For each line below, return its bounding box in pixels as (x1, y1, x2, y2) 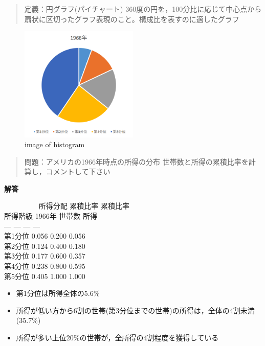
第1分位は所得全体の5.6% (16, 288, 100, 298)
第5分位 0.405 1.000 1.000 (4, 270, 85, 281)
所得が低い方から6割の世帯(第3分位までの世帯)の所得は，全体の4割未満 (16, 305, 255, 315)
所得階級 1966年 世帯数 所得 (4, 211, 97, 221)
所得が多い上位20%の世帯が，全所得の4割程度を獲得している (16, 332, 219, 343)
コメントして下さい (46, 166, 111, 177)
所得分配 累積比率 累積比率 (38, 200, 129, 211)
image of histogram (25, 139, 85, 150)
